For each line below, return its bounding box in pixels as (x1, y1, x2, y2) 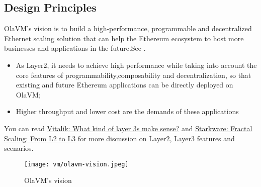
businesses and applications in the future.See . (4, 43, 146, 53)
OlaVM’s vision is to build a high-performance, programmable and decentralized (4, 23, 252, 34)
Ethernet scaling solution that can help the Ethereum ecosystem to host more (4, 33, 244, 43)
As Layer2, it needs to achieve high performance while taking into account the (16, 59, 257, 70)
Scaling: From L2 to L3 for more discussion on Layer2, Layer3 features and (4, 133, 235, 143)
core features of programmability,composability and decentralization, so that (16, 69, 251, 80)
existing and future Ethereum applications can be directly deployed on (16, 79, 233, 90)
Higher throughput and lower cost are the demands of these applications (16, 106, 239, 117)
